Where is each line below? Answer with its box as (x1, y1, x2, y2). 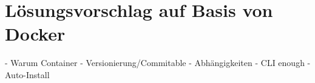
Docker (5, 21, 66, 46)
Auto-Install (5, 68, 50, 81)
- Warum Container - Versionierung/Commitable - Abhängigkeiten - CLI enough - (5, 56, 311, 69)
